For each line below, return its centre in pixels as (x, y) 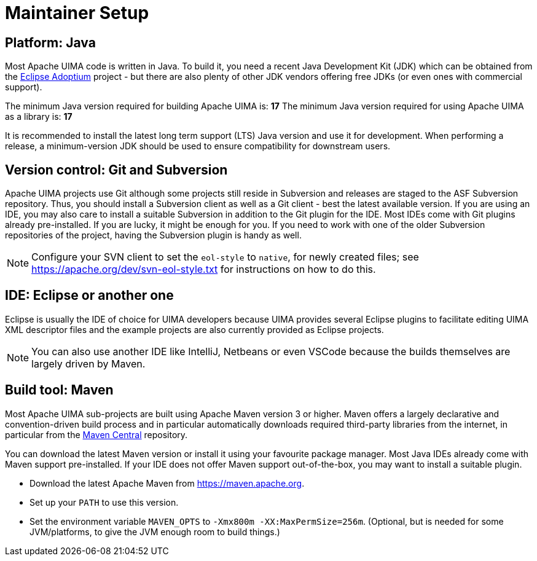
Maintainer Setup (77, 13)
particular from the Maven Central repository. (96, 434)
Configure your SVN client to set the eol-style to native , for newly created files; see (225, 257)
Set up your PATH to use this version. (104, 502)
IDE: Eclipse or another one (89, 296)
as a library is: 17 (39, 117)
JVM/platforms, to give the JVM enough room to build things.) (155, 532)
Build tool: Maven (59, 390)
